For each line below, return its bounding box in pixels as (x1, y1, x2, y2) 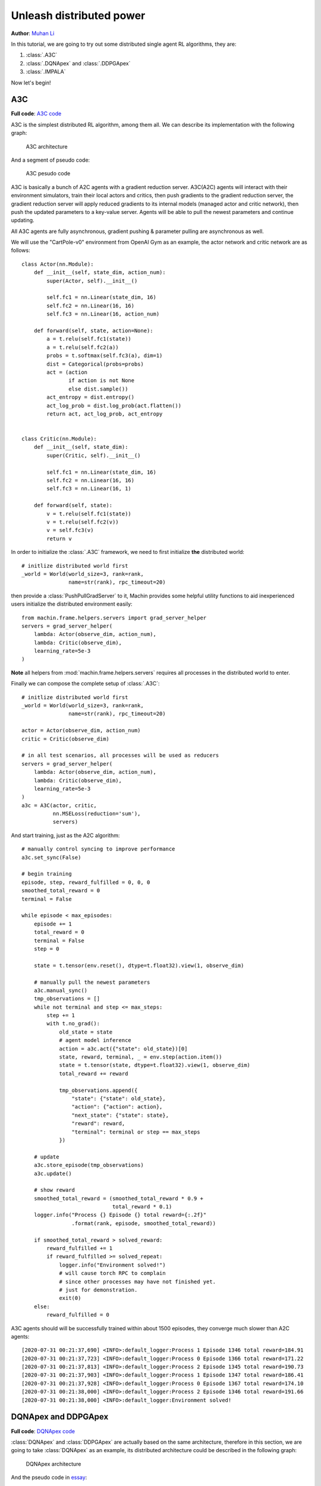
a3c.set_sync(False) (21, 854, 81, 861)
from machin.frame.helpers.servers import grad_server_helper (21, 614, 207, 621)
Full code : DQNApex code (11, 1427, 75, 1435)
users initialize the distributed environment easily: (11, 600, 133, 607)
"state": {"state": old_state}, (71, 1095, 166, 1102)
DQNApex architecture (26, 1460, 81, 1468)
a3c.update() (33, 1170, 72, 1177)
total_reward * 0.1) (112, 1204, 172, 1210)
